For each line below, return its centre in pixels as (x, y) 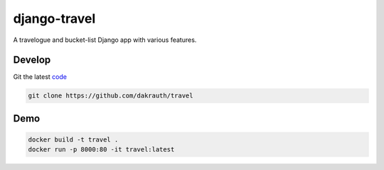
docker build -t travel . (73, 140)
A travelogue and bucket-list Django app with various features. (105, 40)
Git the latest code (40, 77)
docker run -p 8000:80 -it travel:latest (101, 150)
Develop (32, 60)
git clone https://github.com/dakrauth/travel (111, 96)
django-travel (54, 18)
